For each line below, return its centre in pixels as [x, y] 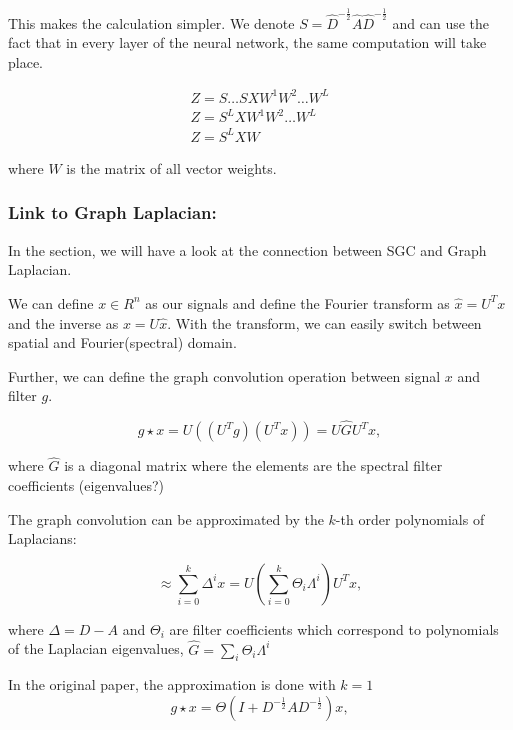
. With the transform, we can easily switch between [324, 322]
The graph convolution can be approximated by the [166, 518]
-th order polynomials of [410, 518]
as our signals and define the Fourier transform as [297, 302]
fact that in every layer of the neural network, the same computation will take [247, 42]
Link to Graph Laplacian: [112, 212]
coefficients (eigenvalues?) [86, 484]
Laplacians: [42, 538]
